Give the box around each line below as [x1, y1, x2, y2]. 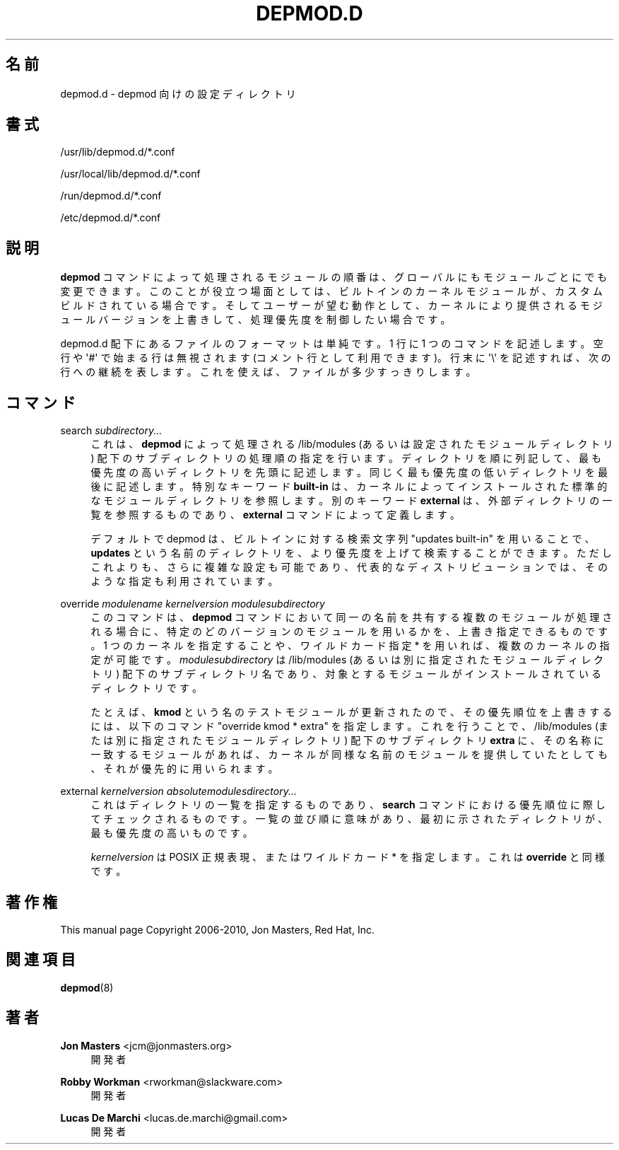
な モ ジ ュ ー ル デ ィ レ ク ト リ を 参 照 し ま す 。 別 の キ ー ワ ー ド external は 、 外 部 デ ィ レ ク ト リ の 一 [90, 494, 613, 507]
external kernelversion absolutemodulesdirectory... [60, 785, 297, 798]
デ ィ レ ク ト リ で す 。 [90, 682, 202, 695]
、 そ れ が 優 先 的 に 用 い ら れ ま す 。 [90, 762, 278, 775]
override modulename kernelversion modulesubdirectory [60, 598, 325, 610]
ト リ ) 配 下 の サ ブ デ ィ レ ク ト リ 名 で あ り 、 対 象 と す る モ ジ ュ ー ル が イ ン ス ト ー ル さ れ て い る [90, 668, 601, 680]
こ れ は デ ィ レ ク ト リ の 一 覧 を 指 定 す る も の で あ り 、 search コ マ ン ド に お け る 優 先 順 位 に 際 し [90, 798, 606, 811]
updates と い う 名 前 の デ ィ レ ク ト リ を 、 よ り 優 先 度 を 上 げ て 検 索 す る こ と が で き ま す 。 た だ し [90, 547, 612, 559]
